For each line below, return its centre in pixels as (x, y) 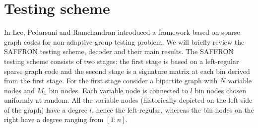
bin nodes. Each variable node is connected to (118, 90)
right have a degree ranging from (54, 119)
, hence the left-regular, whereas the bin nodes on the (173, 109)
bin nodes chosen (221, 90)
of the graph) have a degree (46, 109)
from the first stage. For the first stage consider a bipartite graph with (111, 81)
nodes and (19, 90)
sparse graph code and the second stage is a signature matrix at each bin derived (127, 71)
